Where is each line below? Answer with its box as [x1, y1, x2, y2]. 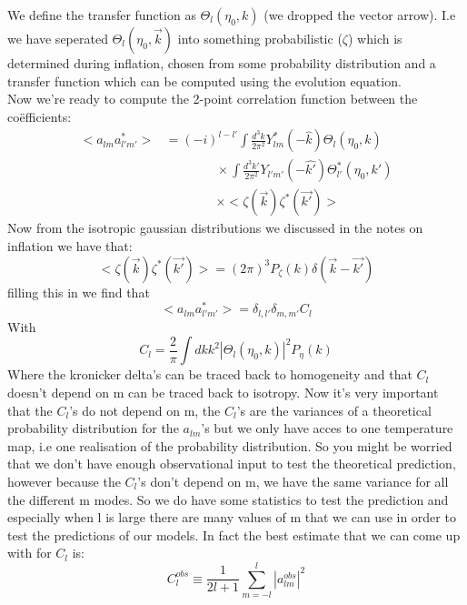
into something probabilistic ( [177, 29, 343, 47]
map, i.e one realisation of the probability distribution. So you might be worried [7, 436, 452, 455]
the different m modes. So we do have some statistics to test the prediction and [7, 489, 449, 509]
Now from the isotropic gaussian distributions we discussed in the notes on [7, 218, 423, 237]
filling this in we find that [7, 282, 150, 301]
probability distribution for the [7, 418, 179, 438]
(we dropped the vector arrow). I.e [263, 5, 456, 24]
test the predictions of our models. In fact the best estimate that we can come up [7, 525, 461, 544]
